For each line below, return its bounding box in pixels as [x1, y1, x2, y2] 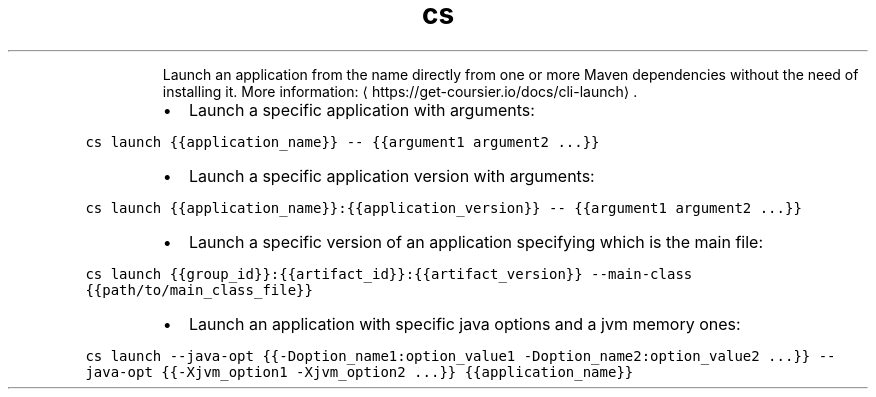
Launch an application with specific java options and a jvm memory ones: [188, 313, 741, 334]
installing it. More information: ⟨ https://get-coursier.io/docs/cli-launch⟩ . [162, 82, 638, 100]
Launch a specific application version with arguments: [188, 165, 595, 186]
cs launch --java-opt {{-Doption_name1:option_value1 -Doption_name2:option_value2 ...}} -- [85, 347, 836, 364]
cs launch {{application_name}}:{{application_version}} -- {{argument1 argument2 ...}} [85, 199, 802, 216]
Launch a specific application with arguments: [188, 99, 535, 120]
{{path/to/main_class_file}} [85, 281, 313, 298]
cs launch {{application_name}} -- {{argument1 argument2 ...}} [85, 133, 600, 150]
